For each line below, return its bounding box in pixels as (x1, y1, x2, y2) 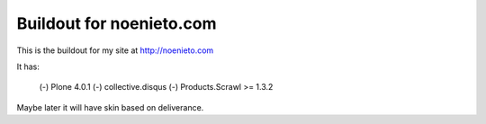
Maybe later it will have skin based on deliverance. (16, 102, 204, 112)
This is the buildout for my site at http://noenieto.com (16, 45, 214, 56)
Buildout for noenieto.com (16, 13, 217, 33)
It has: (16, 61, 40, 72)
